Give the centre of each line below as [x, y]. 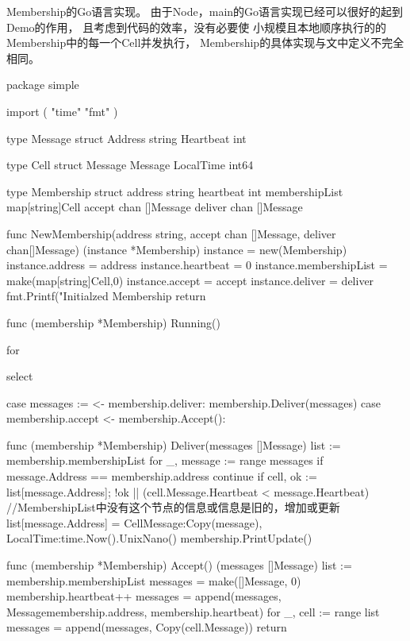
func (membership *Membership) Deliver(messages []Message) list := [174, 444]
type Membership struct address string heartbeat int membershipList [175, 191]
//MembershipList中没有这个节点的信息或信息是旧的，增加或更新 [173, 507]
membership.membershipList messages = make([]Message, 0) [154, 580]
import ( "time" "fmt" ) [62, 111]
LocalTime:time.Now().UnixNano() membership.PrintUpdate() [159, 538]
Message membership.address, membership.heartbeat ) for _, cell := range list [193, 611]
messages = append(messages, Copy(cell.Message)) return [147, 627]
